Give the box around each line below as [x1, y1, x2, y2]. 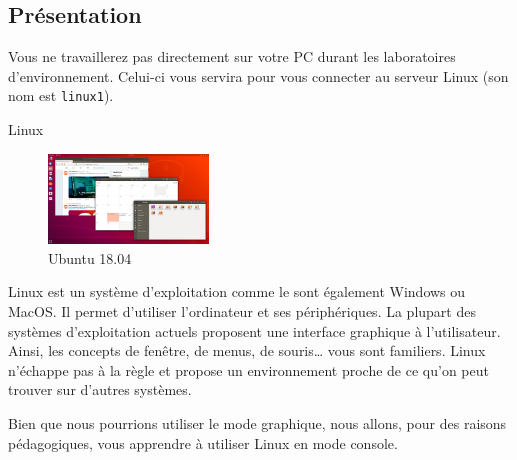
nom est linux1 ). [8, 85, 114, 106]
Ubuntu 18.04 [48, 247, 132, 268]
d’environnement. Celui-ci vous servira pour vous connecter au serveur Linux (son [8, 65, 509, 86]
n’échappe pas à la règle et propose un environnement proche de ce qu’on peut [8, 359, 489, 380]
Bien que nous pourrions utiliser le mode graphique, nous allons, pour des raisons [8, 413, 507, 433]
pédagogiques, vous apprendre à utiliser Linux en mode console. [8, 432, 398, 453]
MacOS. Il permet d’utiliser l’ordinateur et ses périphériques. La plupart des [8, 301, 476, 322]
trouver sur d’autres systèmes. [8, 379, 192, 400]
